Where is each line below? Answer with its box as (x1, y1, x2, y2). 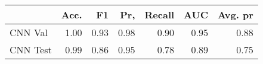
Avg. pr (217, 8, 253, 21)
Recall (144, 8, 175, 21)
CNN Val (10, 25, 48, 39)
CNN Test (10, 43, 52, 56)
